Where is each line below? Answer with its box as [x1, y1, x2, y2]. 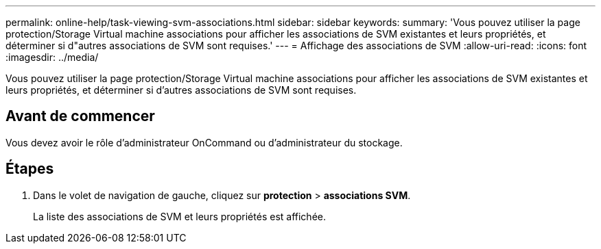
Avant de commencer [5, 107, 155, 125]
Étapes [5, 160, 54, 178]
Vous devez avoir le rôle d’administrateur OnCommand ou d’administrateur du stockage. [5, 136, 403, 148]
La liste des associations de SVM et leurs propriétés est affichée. [33, 210, 326, 222]
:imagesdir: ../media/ [5, 51, 99, 63]
